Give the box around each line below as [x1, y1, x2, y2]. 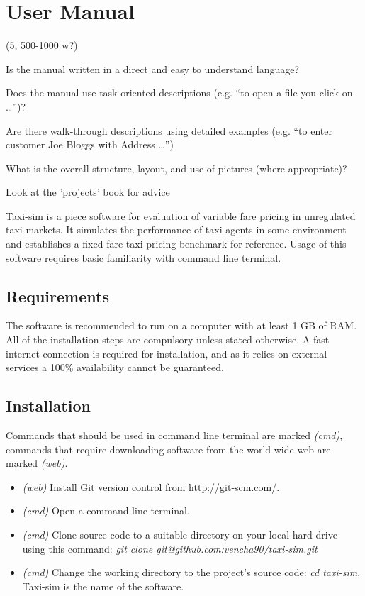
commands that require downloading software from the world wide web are [6, 441, 331, 456]
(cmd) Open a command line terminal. [22, 503, 190, 518]
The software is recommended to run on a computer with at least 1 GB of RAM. [6, 318, 357, 333]
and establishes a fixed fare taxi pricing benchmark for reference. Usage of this [6, 236, 347, 251]
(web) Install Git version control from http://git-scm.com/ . [22, 479, 280, 494]
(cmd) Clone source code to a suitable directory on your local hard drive [22, 527, 337, 541]
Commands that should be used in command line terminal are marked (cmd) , [6, 428, 343, 443]
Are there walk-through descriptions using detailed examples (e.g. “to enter [6, 123, 332, 138]
